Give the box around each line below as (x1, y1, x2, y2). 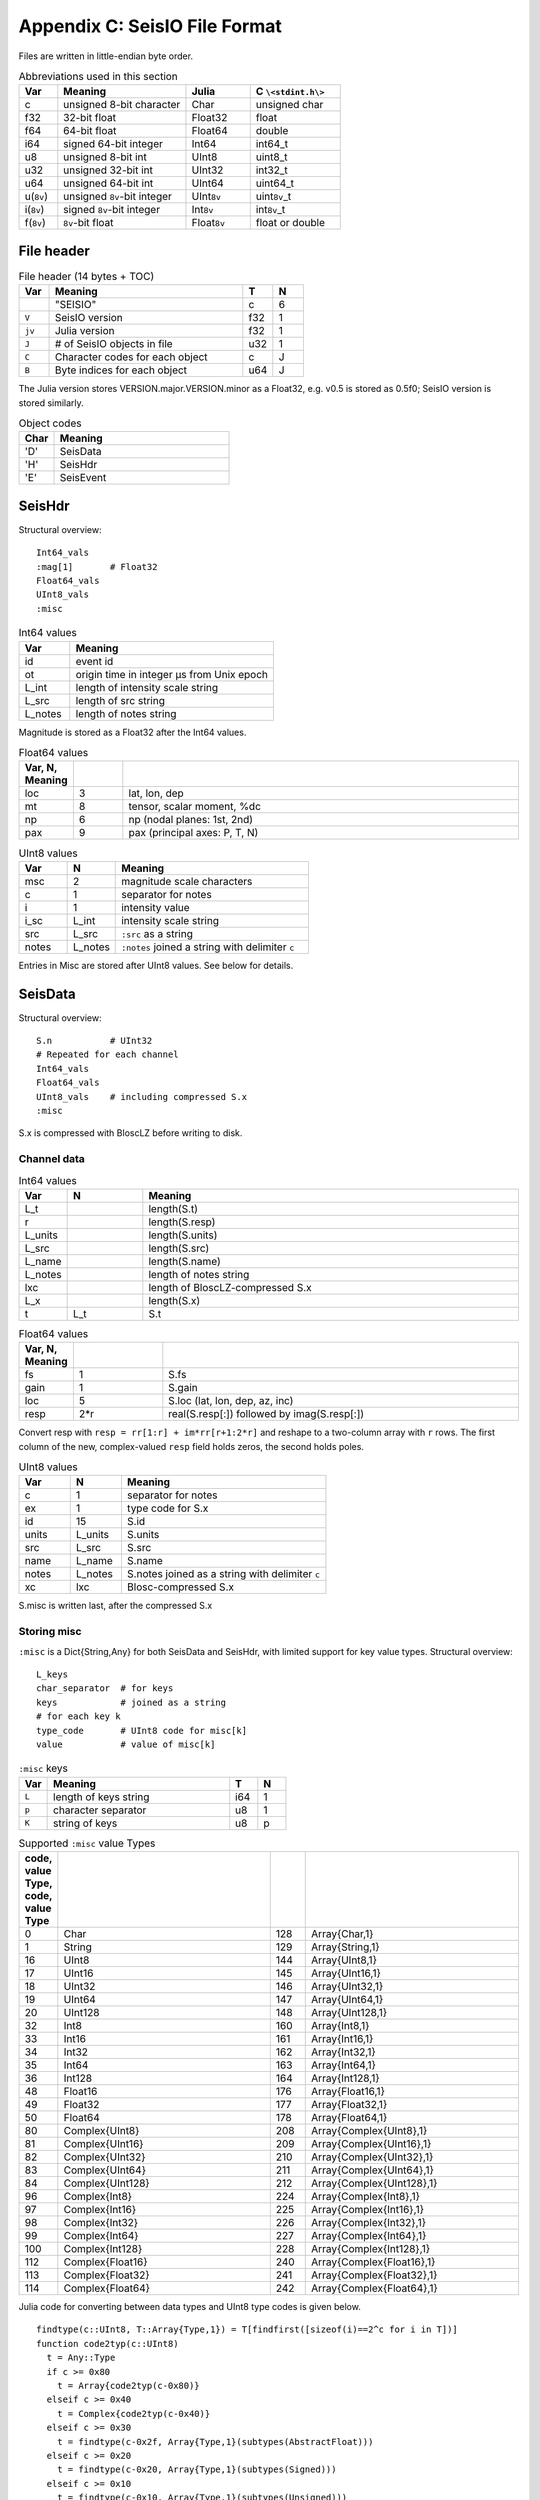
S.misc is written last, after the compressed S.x (18, 1600, 213, 1612)
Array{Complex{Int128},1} (311, 2242, 430, 2256)
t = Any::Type (46, 2352, 116, 2364)
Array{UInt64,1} (311, 1993, 384, 2007)
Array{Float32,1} (311, 2098, 388, 2112)
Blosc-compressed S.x (126, 1580, 235, 1594)
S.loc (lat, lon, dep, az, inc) (168, 1394, 294, 1408)
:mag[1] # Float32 (36, 561, 158, 572)
